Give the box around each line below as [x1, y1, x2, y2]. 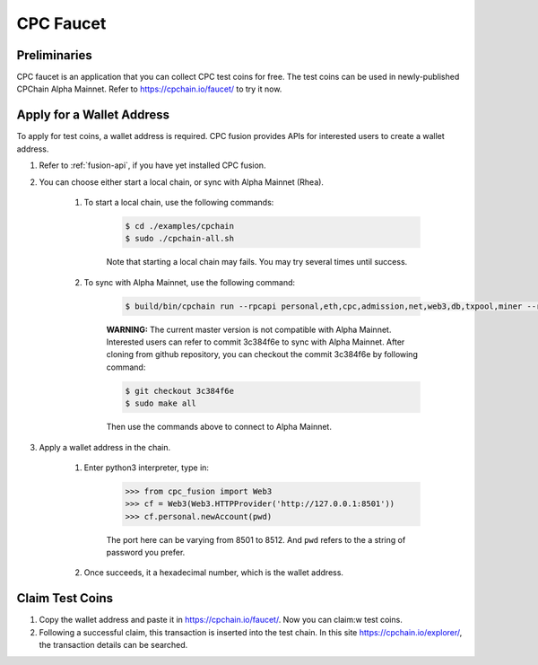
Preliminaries [16, 48, 93, 63]
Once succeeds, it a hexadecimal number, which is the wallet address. [83, 567, 344, 578]
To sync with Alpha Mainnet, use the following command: [83, 276, 296, 287]
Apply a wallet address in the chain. [39, 442, 170, 452]
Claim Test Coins [16, 591, 114, 606]
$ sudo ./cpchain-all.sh [125, 233, 235, 244]
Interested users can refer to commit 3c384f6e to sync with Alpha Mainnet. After [106, 337, 405, 347]
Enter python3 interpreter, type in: [83, 462, 210, 473]
